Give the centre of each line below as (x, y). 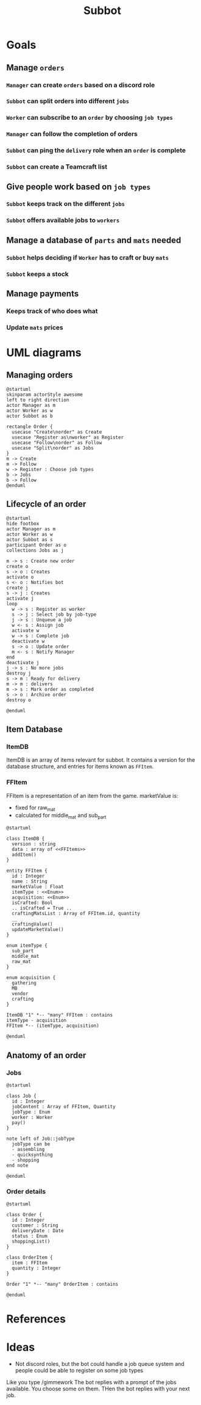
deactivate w (28, 641)
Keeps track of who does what (52, 311)
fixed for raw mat (35, 808)
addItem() (24, 855)
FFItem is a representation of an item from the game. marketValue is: (92, 795)
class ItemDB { (26, 839)
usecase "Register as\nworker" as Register (68, 437)
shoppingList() (31, 1242)
